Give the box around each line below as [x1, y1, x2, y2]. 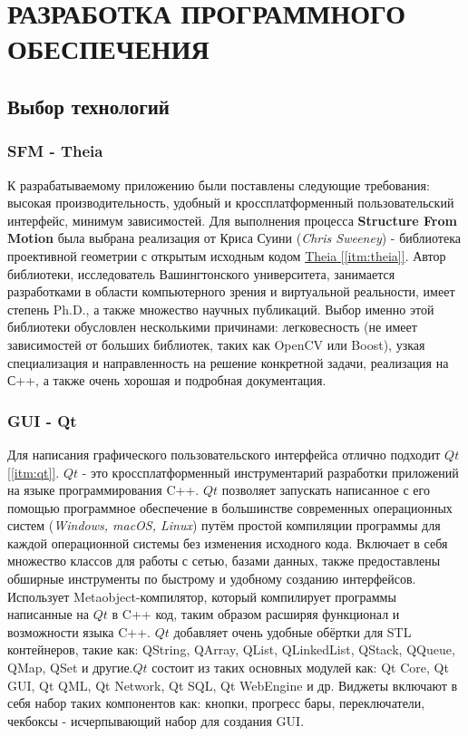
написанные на [7, 605, 90, 624]
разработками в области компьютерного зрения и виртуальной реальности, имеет [7, 282, 455, 301]
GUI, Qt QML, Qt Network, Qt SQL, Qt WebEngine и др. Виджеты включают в [7, 675, 458, 694]
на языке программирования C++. [7, 480, 200, 499]
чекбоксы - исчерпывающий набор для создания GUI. [7, 711, 305, 730]
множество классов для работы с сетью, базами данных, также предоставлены [7, 551, 441, 570]
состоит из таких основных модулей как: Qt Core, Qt [151, 658, 449, 677]
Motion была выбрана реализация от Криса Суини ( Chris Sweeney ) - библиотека [7, 228, 461, 247]
